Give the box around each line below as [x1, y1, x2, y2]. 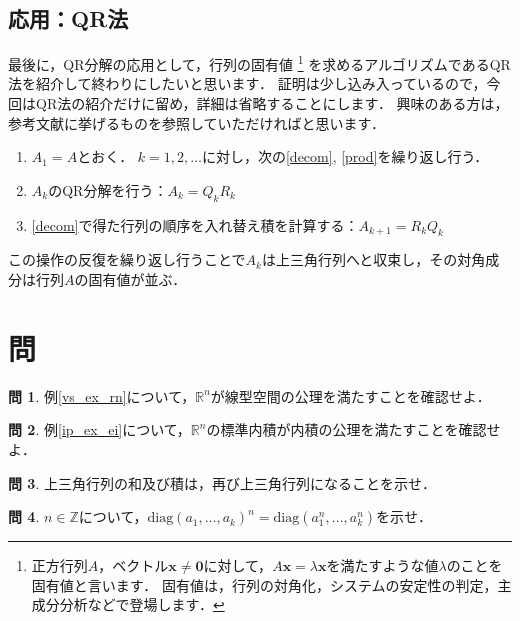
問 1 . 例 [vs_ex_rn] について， [8, 385, 196, 406]
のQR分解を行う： [48, 179, 168, 200]
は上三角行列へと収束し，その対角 [261, 249, 486, 270]
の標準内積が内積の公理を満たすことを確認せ [206, 419, 501, 440]
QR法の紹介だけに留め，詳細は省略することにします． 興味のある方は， [35, 93, 509, 114]
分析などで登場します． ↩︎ [59, 594, 225, 615]
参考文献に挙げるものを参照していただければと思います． [8, 112, 386, 133]
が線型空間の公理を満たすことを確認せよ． [210, 385, 491, 406]
